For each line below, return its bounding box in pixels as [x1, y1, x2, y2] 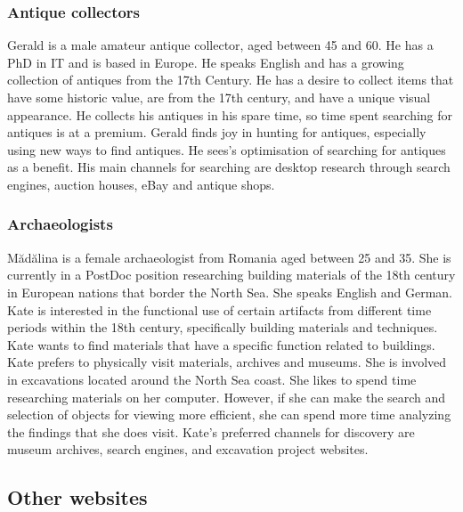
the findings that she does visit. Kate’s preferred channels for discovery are [7, 422, 415, 441]
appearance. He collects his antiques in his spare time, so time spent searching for [7, 105, 453, 124]
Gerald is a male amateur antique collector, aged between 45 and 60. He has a [7, 36, 434, 54]
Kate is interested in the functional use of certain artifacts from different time [7, 300, 432, 319]
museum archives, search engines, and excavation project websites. [7, 440, 369, 459]
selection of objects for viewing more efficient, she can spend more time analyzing [7, 405, 451, 424]
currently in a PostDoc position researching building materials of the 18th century [7, 265, 456, 284]
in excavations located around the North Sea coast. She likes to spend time [7, 370, 417, 388]
